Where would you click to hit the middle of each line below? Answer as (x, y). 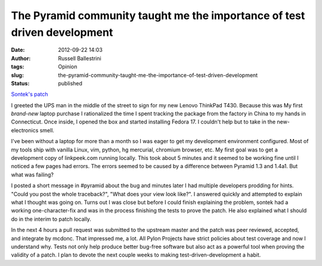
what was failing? (32, 174)
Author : (21, 58)
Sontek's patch (30, 94)
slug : (17, 75)
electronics (25, 130)
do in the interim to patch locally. (51, 219)
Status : (20, 83)
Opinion (68, 67)
